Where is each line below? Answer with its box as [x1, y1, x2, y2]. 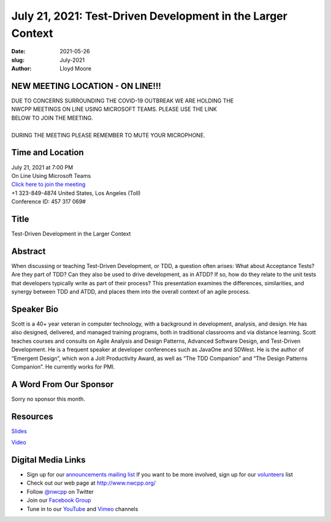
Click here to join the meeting [11, 181, 86, 188]
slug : [11, 56, 25, 64]
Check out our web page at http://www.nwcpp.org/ [26, 479, 156, 487]
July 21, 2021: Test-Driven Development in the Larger [11, 9, 287, 23]
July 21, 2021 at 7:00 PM [11, 163, 74, 171]
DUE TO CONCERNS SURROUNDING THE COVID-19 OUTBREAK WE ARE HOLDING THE [11, 97, 234, 104]
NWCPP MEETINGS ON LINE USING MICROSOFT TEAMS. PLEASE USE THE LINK [11, 106, 217, 113]
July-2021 [59, 56, 85, 64]
